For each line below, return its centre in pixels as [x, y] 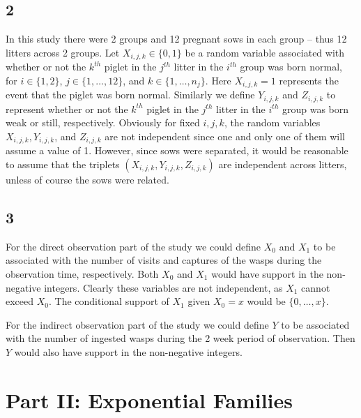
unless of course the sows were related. [87, 179]
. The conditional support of [109, 301]
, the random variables [272, 122]
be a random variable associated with [265, 52]
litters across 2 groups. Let [63, 52]
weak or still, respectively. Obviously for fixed [103, 122]
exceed [20, 301]
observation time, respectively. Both [82, 273]
